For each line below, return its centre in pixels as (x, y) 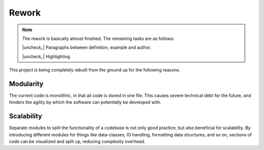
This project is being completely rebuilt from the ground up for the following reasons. (95, 70)
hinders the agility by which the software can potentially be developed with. (85, 102)
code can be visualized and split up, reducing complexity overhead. (77, 142)
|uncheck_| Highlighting (46, 56)
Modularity (26, 84)
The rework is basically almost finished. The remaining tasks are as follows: (98, 38)
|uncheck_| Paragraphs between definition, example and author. (87, 47)
